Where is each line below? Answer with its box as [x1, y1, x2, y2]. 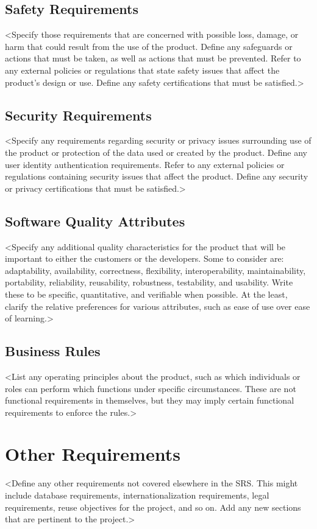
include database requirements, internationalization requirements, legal [5, 489, 269, 501]
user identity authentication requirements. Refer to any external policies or [5, 158, 285, 170]
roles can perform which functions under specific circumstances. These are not [5, 382, 296, 394]
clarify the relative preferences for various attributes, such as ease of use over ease [5, 300, 310, 312]
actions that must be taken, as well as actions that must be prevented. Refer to [5, 52, 301, 65]
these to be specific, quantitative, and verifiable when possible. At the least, [5, 287, 288, 300]
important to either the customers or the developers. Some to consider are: [5, 252, 284, 265]
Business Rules [5, 342, 101, 360]
